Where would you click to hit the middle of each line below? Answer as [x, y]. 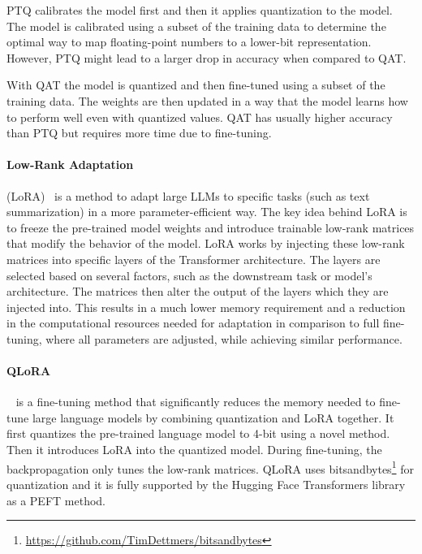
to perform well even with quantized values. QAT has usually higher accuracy [200, 117]
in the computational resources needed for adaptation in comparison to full [193, 323]
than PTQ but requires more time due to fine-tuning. [139, 133]
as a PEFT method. [56, 500]
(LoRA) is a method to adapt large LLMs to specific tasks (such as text [188, 195]
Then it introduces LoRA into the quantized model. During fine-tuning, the [194, 450]
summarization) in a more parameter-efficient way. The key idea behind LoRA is [207, 212]
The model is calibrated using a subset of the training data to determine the [196, 26]
